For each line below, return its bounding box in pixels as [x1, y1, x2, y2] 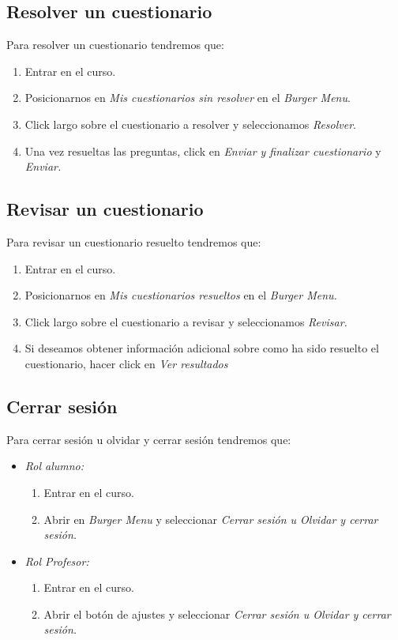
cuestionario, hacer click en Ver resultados [24, 355, 228, 371]
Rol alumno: [24, 457, 84, 474]
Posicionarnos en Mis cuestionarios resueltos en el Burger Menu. [24, 287, 337, 303]
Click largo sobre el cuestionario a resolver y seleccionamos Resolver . [24, 115, 357, 132]
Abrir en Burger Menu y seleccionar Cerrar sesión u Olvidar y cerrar [43, 510, 378, 527]
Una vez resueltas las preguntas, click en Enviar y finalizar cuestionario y [24, 142, 381, 159]
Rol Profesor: [24, 552, 89, 569]
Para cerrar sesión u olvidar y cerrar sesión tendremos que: [6, 431, 291, 447]
